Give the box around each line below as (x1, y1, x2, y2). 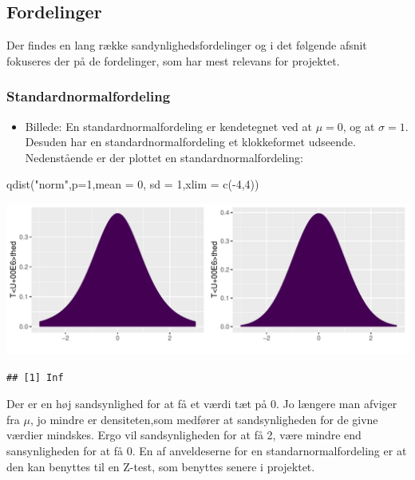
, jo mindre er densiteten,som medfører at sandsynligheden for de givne (30, 411, 378, 427)
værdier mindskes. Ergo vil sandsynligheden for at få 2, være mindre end (6, 426, 362, 443)
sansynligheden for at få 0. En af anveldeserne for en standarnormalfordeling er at (6, 442, 407, 458)
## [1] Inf (6, 371, 64, 383)
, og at (342, 117, 375, 134)
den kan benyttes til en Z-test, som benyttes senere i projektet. (6, 458, 315, 474)
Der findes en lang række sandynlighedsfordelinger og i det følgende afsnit (6, 37, 367, 54)
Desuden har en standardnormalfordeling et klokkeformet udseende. (25, 133, 356, 150)
